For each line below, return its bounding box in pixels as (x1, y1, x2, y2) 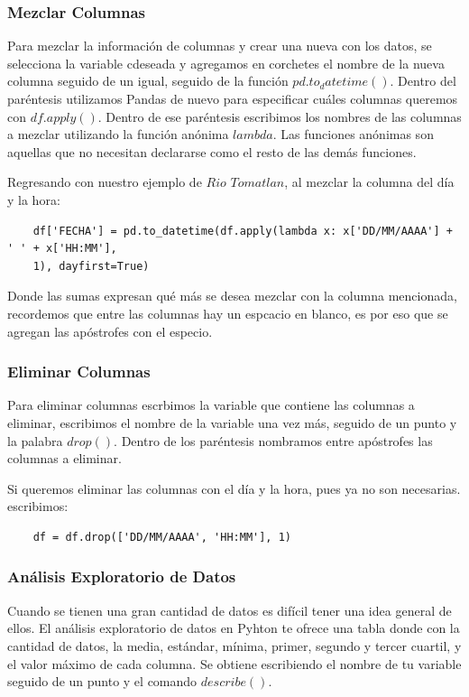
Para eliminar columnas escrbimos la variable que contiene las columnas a (7, 395, 415, 414)
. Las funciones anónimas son (272, 125, 434, 144)
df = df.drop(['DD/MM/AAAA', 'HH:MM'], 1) (32, 530, 291, 544)
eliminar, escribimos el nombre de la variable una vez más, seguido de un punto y (7, 413, 457, 432)
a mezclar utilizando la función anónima (7, 125, 229, 144)
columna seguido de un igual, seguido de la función (7, 71, 289, 90)
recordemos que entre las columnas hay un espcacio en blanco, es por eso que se (7, 303, 448, 322)
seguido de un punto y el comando (7, 672, 198, 691)
